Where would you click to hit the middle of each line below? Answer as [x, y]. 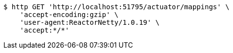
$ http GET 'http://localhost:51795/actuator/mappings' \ [116, 7]
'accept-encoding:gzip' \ [69, 15]
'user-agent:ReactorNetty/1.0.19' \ [90, 22]
